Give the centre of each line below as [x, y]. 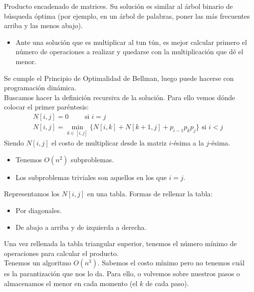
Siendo [14, 143]
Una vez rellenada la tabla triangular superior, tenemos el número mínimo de [120, 243]
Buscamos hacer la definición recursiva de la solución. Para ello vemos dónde [120, 97]
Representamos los [32, 194]
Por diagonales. [39, 210]
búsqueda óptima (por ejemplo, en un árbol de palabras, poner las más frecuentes [127, 16]
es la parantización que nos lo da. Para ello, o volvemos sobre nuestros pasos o [122, 274]
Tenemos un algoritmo [38, 263]
